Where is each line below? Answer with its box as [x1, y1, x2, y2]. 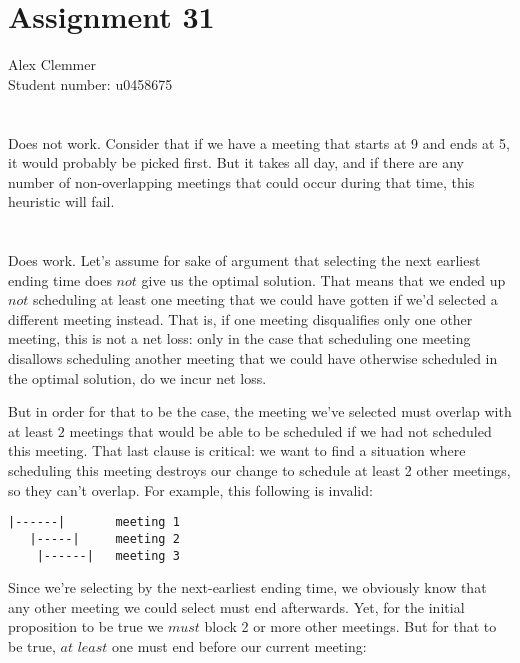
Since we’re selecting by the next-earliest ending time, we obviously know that [8, 577, 487, 598]
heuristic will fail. [8, 191, 115, 212]
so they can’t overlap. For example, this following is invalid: [8, 479, 373, 500]
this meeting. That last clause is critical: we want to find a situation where [8, 440, 466, 461]
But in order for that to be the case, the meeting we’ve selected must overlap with [8, 401, 512, 422]
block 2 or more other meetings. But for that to [204, 616, 497, 637]
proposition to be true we [8, 616, 164, 637]
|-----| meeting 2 [29, 531, 180, 546]
